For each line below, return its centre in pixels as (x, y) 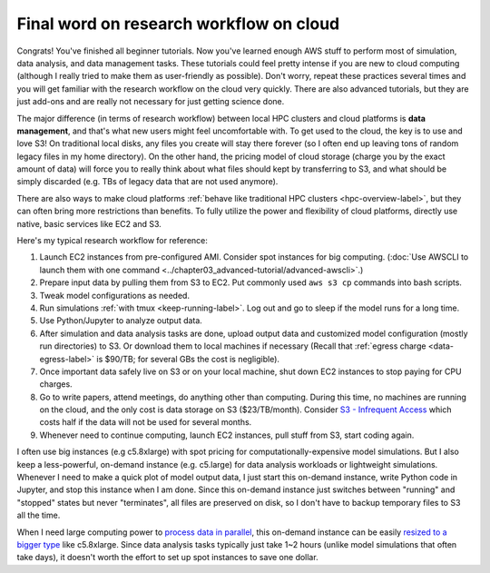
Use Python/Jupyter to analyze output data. (121, 321)
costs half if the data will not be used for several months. (146, 422)
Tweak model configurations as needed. (115, 295)
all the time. (39, 515)
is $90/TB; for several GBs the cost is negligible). (188, 359)
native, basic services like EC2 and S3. (89, 223)
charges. (56, 384)
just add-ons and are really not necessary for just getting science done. (151, 102)
